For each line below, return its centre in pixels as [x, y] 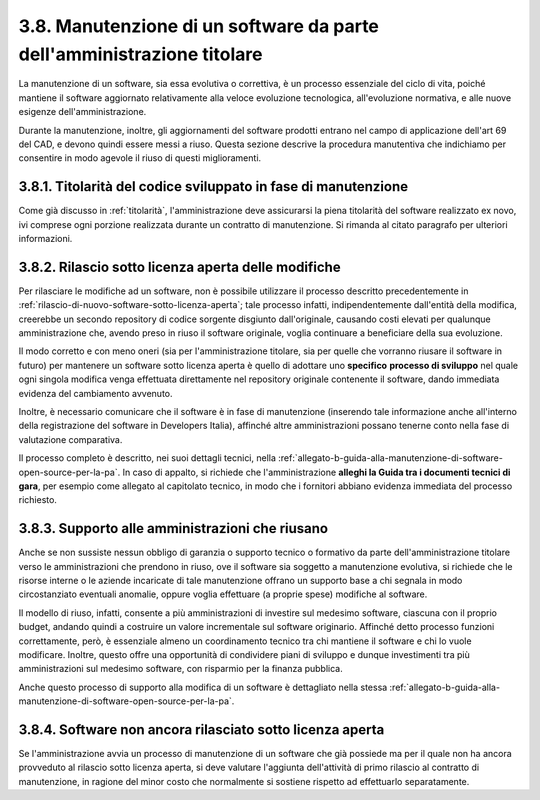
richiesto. [37, 500]
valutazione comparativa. [70, 439]
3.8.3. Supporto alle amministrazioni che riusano [173, 528]
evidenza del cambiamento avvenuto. [96, 393]
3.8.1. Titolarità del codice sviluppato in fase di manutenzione [213, 186]
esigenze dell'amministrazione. [82, 112]
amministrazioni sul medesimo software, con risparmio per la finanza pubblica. [181, 669]
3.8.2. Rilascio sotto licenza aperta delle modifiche [179, 266]
